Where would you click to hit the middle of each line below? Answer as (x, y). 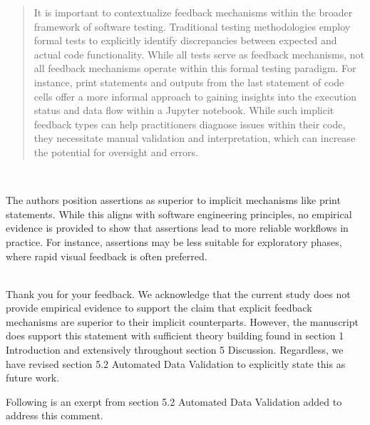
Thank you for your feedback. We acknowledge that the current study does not (178, 293)
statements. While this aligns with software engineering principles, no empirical (179, 214)
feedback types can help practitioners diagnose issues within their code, (190, 124)
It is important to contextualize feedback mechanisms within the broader (193, 12)
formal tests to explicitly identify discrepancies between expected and (185, 40)
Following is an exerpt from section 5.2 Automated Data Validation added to (174, 401)
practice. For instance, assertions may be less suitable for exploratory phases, (174, 241)
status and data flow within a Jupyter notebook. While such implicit (184, 110)
